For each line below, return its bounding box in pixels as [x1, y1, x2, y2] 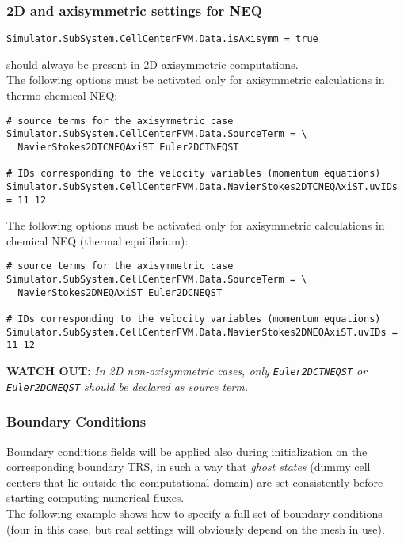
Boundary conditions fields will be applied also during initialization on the [6, 442, 368, 459]
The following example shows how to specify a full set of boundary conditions [6, 504, 383, 521]
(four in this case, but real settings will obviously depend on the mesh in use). [6, 520, 385, 537]
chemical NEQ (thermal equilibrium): [6, 232, 189, 249]
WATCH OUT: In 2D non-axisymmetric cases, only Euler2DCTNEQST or [6, 363, 368, 379]
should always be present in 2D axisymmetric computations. [6, 55, 299, 72]
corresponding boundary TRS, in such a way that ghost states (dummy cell [6, 458, 371, 475]
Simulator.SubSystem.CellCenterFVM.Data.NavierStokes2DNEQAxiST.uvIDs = [6, 326, 398, 338]
